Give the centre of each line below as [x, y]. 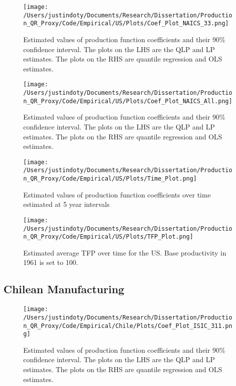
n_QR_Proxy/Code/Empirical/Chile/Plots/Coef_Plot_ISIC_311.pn [128, 326]
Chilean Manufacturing [64, 289]
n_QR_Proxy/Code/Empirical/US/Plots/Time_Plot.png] [110, 179]
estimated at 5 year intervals [67, 204]
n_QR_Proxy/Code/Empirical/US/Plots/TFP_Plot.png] [108, 237]
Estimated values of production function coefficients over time [117, 194]
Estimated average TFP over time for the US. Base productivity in [125, 252]
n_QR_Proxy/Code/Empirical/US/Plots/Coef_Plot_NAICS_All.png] [128, 101]
